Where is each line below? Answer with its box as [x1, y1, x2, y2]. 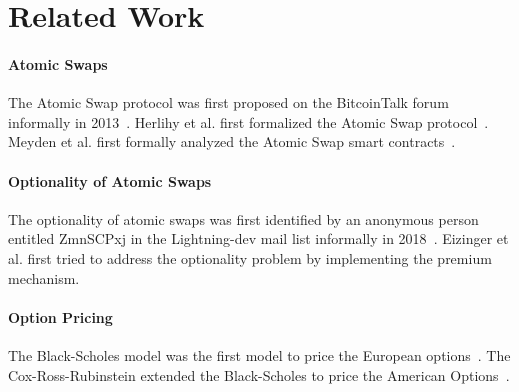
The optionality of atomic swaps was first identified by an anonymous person [8, 208, 479, 229]
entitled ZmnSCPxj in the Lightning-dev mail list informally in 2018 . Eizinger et [8, 228, 509, 249]
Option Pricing [8, 306, 113, 327]
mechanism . [8, 267, 80, 288]
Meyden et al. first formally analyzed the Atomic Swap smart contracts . [8, 131, 456, 152]
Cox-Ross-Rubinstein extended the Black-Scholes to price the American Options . [8, 364, 510, 385]
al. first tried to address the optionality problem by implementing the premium [8, 247, 492, 268]
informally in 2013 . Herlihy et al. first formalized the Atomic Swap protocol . [8, 111, 489, 132]
